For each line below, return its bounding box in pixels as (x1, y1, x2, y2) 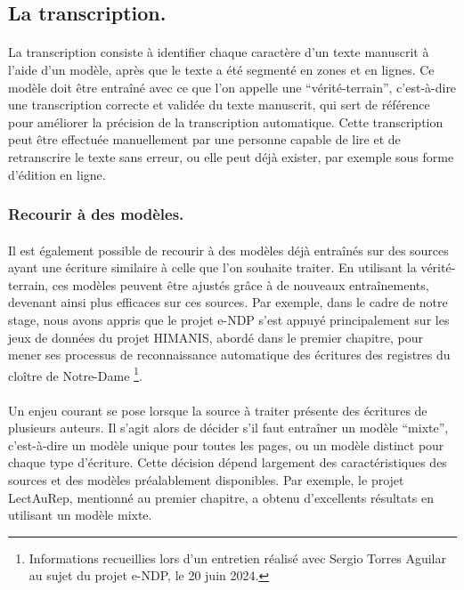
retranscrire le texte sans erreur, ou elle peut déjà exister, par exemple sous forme (8, 147, 454, 166)
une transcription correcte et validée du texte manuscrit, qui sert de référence (8, 95, 430, 114)
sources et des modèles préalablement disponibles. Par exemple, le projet (8, 470, 404, 489)
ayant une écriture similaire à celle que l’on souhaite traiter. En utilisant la (8, 258, 417, 277)
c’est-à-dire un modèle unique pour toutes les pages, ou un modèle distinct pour (8, 435, 444, 454)
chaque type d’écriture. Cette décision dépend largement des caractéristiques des (8, 453, 447, 472)
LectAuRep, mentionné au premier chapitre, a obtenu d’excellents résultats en (8, 488, 434, 506)
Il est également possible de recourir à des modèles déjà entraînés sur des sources (8, 240, 449, 259)
